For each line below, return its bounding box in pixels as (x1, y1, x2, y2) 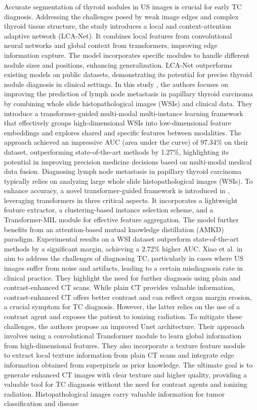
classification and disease (4, 398, 79, 409)
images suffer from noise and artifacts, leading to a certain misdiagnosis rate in (4, 263, 243, 273)
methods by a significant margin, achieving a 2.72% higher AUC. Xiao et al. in (4, 243, 243, 253)
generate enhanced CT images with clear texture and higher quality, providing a (4, 369, 247, 379)
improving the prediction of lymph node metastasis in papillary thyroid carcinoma (4, 88, 253, 99)
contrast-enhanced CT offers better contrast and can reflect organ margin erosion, (4, 291, 252, 302)
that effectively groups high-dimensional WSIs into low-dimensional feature (4, 118, 231, 128)
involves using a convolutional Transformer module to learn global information (4, 330, 242, 341)
